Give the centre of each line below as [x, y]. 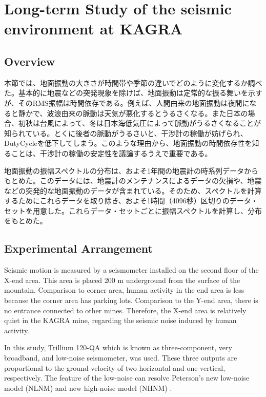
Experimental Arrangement [79, 248]
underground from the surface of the [183, 280]
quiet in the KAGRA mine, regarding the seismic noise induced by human [120, 320]
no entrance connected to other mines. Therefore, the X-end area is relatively [125, 310]
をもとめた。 [26, 221]
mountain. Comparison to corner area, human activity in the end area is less [124, 290]
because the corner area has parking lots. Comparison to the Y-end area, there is [131, 300]
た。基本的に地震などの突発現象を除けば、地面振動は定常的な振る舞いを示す [133, 93]
